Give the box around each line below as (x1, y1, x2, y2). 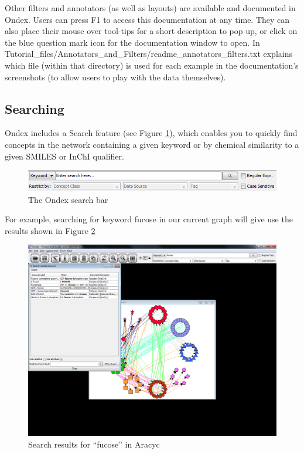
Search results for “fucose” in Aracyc (28, 438, 160, 450)
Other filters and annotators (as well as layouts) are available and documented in (5, 2, 296, 13)
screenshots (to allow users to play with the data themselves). (5, 70, 226, 83)
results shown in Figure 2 (5, 224, 95, 236)
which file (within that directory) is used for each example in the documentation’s (5, 59, 299, 71)
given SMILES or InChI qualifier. (5, 150, 124, 162)
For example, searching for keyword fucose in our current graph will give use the (5, 213, 293, 225)
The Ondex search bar (28, 193, 108, 205)
